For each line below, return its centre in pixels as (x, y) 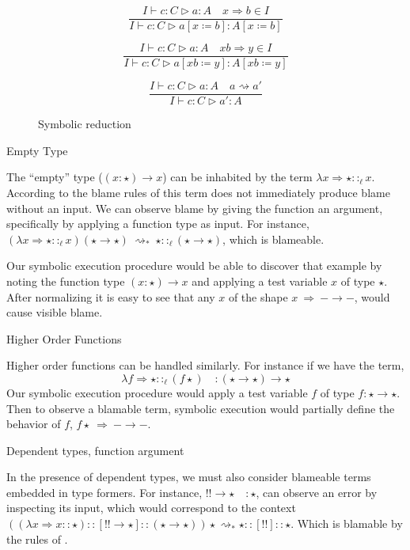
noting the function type (66, 281)
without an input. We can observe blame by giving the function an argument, (195, 208)
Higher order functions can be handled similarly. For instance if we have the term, (205, 365)
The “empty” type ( (55, 177)
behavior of (34, 424)
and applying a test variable (260, 281)
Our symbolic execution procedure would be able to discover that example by (194, 266)
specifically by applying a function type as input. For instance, (158, 224)
